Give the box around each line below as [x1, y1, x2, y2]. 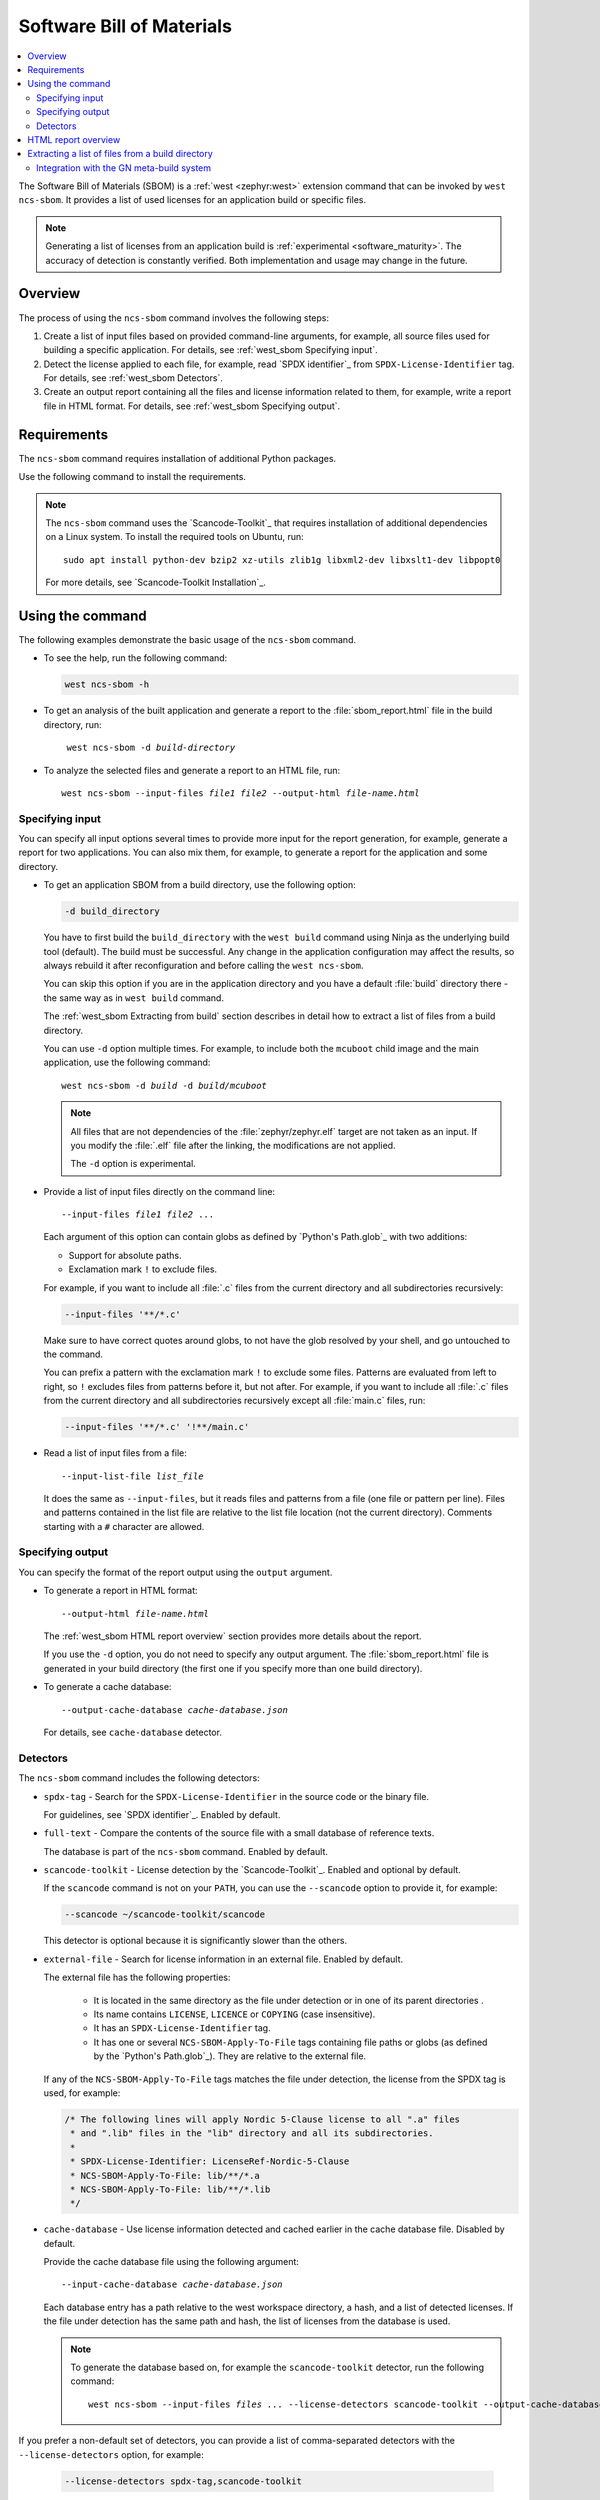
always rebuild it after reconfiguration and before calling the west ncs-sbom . [43, 960, 364, 972]
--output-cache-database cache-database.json [61, 1704, 289, 1715]
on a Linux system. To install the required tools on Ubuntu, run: [45, 531, 304, 543]
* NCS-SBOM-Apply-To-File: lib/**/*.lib [70, 2183, 271, 2195]
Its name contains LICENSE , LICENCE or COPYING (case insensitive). [93, 2008, 376, 2020]
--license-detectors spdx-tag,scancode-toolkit [64, 2475, 302, 2487]
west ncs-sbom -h [64, 679, 150, 690]
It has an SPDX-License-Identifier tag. [93, 2022, 271, 2034]
